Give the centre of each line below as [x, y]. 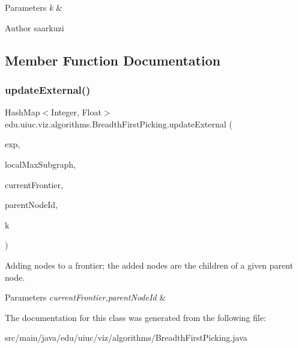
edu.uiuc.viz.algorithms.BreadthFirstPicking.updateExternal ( [119, 124]
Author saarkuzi [35, 27]
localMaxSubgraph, [40, 164]
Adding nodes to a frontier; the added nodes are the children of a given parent [149, 265]
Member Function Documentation [113, 60]
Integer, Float [76, 112]
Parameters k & [34, 7]
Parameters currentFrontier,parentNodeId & [86, 297]
